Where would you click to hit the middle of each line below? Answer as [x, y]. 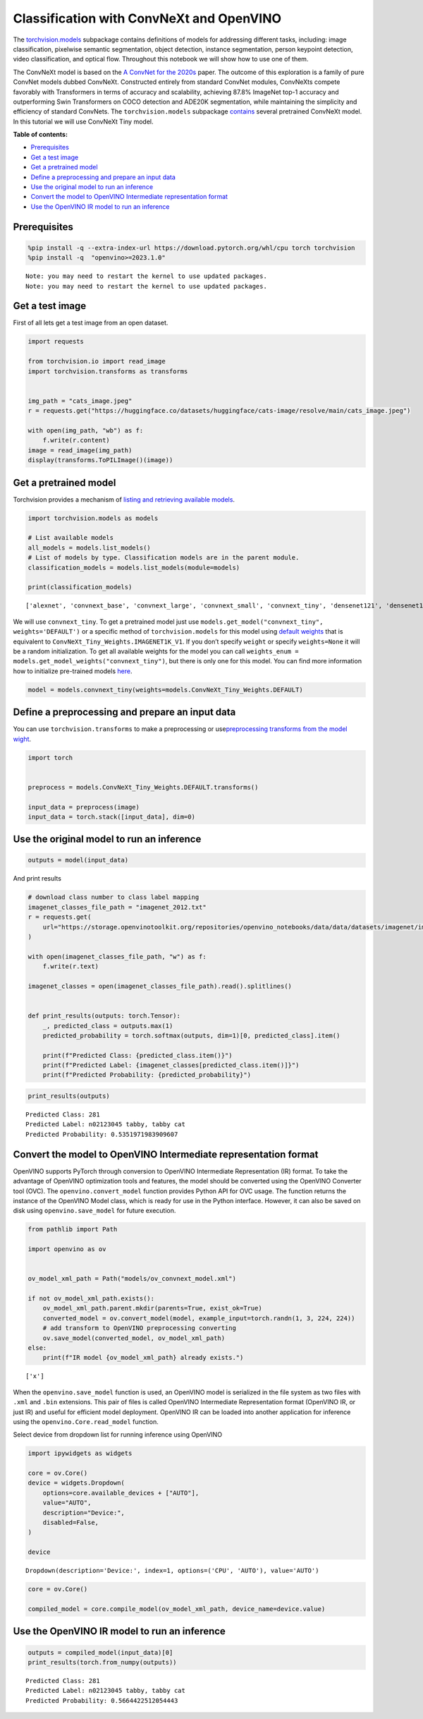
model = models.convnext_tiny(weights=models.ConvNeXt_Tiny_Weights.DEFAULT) [165, 689]
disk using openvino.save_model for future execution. [94, 1211]
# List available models [71, 538]
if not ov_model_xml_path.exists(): [91, 1299]
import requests [56, 342]
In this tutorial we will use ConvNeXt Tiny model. [83, 121]
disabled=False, [70, 1523]
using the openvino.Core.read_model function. [86, 1421]
